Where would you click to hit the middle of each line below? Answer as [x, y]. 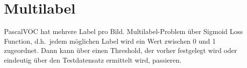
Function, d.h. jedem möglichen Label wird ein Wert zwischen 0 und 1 [110, 41]
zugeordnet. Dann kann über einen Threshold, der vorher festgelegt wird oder [121, 50]
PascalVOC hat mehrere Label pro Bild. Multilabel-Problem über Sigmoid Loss [123, 31]
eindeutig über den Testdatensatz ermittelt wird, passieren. [93, 59]
